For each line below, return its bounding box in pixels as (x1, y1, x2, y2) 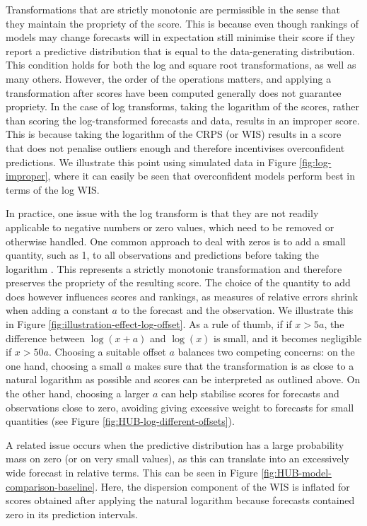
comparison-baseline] (6, 479, 95, 493)
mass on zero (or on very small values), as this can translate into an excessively (6, 451, 349, 466)
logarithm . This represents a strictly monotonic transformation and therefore (6, 261, 342, 276)
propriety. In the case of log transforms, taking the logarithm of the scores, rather (6, 99, 360, 114)
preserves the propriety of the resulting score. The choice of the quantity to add (6, 275, 351, 290)
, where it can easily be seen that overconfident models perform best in (47, 168, 356, 183)
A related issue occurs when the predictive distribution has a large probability (6, 437, 344, 452)
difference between (6, 330, 86, 345)
